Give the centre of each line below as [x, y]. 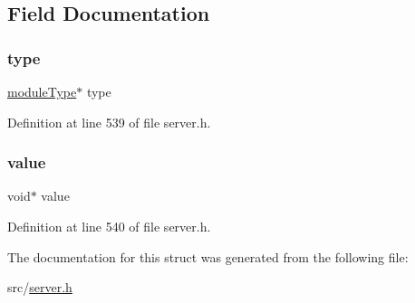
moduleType [42, 91]
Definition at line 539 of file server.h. [109, 122]
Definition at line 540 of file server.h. [109, 226]
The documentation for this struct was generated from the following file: [208, 256]
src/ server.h [40, 287]
